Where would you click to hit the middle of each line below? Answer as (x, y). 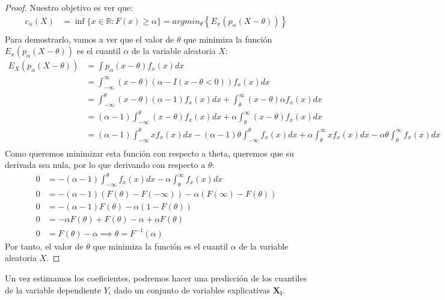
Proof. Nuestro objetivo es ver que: (69, 7)
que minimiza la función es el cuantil (160, 246)
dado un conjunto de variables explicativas (192, 289)
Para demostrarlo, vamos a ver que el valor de (90, 39)
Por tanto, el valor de (44, 246)
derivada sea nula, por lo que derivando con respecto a (105, 165)
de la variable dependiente (53, 289)
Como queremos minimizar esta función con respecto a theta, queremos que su (149, 153)
